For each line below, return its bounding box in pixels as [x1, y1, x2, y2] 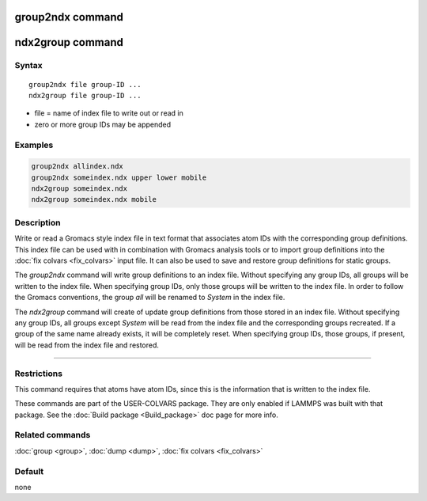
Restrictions [14, 368, 63, 379]
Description [14, 217, 61, 228]
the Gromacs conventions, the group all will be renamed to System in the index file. [14, 293, 285, 302]
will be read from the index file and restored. [14, 340, 160, 350]
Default [14, 465, 44, 476]
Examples [14, 139, 54, 150]
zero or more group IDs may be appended [34, 120, 172, 129]
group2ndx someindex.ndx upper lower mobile [31, 173, 207, 182]
